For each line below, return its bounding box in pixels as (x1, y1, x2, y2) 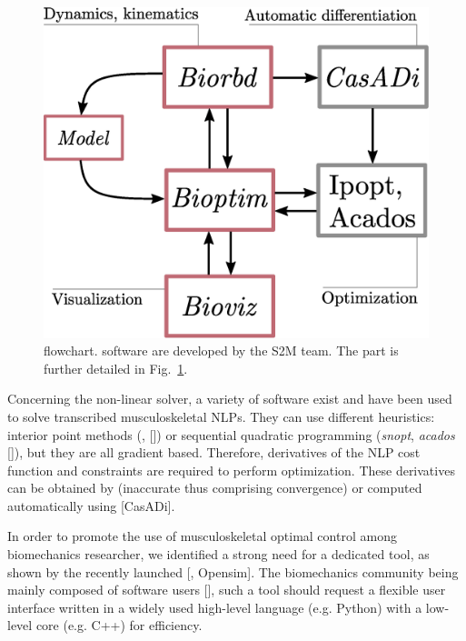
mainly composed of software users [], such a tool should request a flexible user (7, 580, 446, 599)
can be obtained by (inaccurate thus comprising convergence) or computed (7, 478, 422, 497)
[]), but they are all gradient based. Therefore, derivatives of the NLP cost (7, 443, 421, 462)
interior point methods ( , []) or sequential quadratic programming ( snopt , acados (7, 425, 455, 444)
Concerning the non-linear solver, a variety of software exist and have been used (7, 389, 452, 408)
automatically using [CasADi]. (7, 496, 175, 515)
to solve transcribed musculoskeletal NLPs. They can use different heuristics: (7, 406, 435, 426)
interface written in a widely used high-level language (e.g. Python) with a (7, 597, 422, 616)
